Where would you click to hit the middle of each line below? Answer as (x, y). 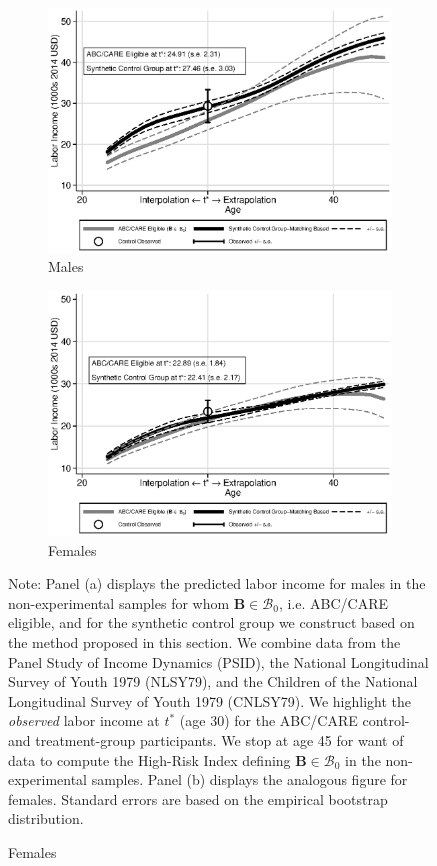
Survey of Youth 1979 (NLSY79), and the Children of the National (213, 681)
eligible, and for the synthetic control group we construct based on (211, 622)
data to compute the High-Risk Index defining (149, 759)
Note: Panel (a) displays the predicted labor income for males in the (217, 583)
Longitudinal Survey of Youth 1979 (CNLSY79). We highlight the (210, 700)
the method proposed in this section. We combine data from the (204, 641)
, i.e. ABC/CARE (333, 602)
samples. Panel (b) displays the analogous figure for (249, 779)
